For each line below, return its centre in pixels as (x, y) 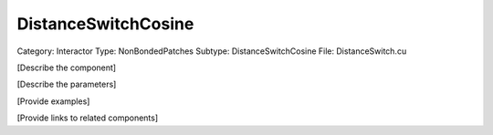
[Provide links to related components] (88, 118)
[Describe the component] (67, 67)
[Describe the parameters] (67, 84)
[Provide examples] (53, 101)
